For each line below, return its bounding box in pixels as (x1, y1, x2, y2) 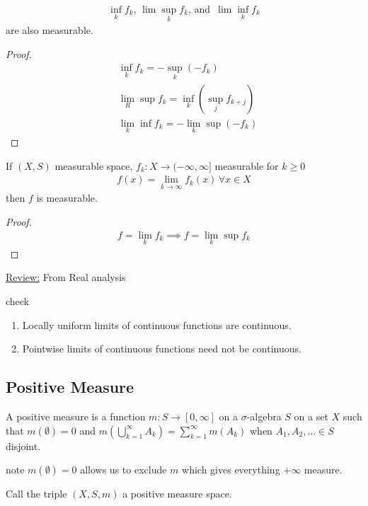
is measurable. (36, 190, 98, 205)
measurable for (214, 158, 279, 173)
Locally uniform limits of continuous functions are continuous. (22, 317, 292, 332)
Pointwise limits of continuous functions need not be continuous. (22, 341, 301, 356)
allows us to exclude (80, 462, 167, 477)
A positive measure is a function (6, 409, 146, 424)
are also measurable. (6, 23, 93, 38)
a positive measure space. (122, 486, 232, 501)
